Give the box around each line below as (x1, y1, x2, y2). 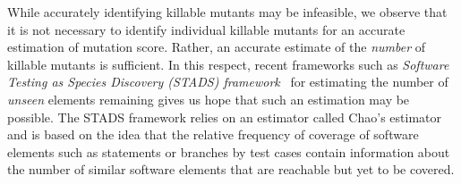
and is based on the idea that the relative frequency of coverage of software (7, 125, 419, 144)
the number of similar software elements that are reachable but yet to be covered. (7, 160, 455, 179)
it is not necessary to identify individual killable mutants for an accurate (7, 20, 406, 38)
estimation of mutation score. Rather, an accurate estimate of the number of (7, 38, 425, 56)
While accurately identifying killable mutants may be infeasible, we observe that (7, 3, 448, 21)
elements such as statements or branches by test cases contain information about (7, 142, 450, 161)
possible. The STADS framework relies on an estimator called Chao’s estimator (7, 107, 441, 126)
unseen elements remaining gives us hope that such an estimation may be (7, 89, 410, 108)
